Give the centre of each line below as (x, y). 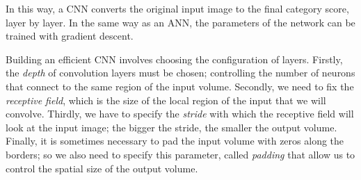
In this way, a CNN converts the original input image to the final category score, (177, 8)
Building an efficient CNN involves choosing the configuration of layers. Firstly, (174, 59)
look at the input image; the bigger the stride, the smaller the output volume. (171, 127)
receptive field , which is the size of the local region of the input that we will (166, 100)
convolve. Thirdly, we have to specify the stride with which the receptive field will (180, 114)
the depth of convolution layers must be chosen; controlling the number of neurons (180, 73)
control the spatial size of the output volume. (102, 168)
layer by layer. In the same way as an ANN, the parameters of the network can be (180, 22)
